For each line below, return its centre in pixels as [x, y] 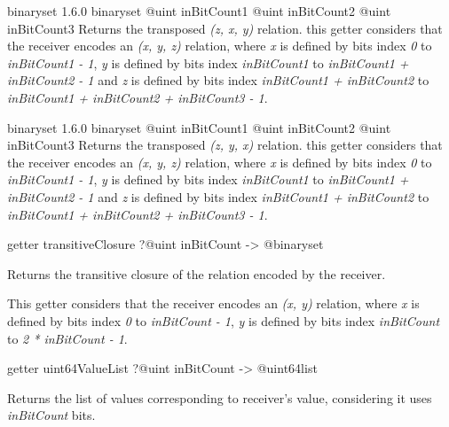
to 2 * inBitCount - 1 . [67, 338]
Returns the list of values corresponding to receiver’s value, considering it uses [220, 397]
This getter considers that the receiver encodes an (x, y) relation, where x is [213, 303]
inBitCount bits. [51, 415]
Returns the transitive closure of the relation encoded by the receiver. [197, 273]
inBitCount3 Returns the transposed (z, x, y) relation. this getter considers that [225, 28]
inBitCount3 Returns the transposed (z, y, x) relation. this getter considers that [225, 145]
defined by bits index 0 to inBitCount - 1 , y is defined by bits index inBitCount [224, 320]
